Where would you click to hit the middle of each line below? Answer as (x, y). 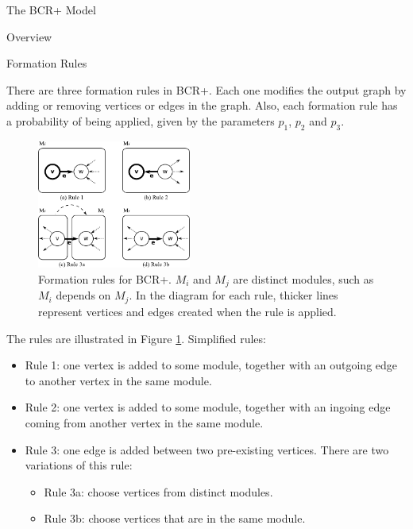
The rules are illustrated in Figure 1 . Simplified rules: (136, 338)
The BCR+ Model (51, 10)
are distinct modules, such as (303, 279)
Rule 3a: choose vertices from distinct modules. (158, 491)
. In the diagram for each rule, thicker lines (234, 295)
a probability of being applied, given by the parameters (141, 120)
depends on (83, 295)
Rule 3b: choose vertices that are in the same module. (175, 518)
